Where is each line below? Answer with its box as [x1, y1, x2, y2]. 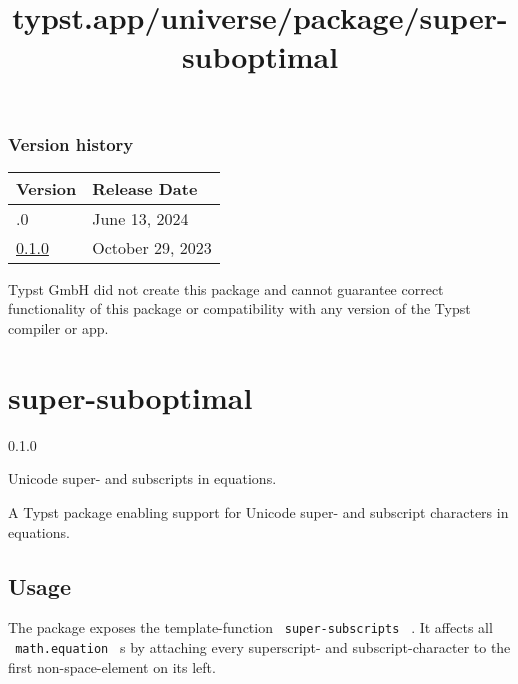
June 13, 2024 [92, 206, 189, 230]
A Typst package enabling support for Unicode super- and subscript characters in [8, 501, 509, 522]
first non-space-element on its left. [8, 656, 216, 677]
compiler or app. [8, 318, 109, 339]
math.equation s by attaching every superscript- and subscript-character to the [15, 637, 511, 657]
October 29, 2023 [92, 235, 212, 259]
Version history [8, 131, 134, 156]
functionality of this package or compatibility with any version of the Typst [8, 298, 471, 319]
